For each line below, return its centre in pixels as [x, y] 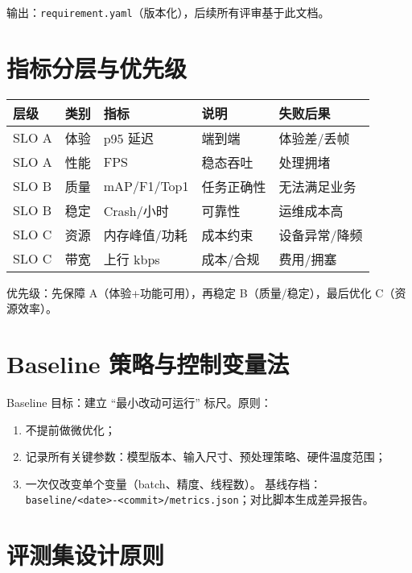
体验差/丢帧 [314, 138]
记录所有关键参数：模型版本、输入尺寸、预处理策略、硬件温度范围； [206, 457]
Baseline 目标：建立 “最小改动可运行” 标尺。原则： [139, 403]
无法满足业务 [317, 186]
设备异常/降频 [321, 235]
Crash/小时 [136, 210]
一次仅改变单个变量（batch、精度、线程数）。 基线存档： [173, 483]
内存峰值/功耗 [145, 235]
